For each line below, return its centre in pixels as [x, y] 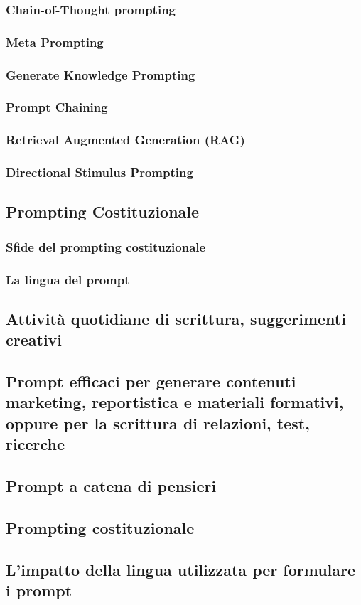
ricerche [35, 444]
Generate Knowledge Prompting [101, 74]
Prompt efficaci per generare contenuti [151, 381]
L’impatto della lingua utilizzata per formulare [181, 569]
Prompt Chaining [57, 107]
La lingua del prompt [68, 279]
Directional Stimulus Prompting [99, 172]
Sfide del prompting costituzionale [106, 246]
